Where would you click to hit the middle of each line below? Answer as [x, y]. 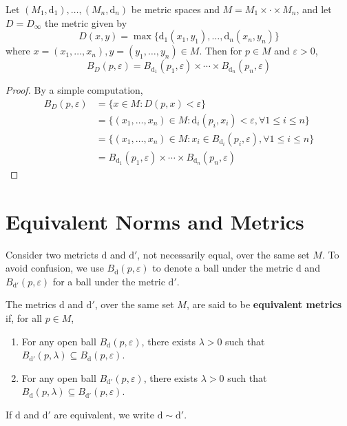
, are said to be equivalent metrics [264, 304]
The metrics [31, 304]
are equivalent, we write [104, 414]
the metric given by [86, 22]
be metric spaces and [175, 9]
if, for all [24, 318]
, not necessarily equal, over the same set [223, 254]
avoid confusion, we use [55, 268]
